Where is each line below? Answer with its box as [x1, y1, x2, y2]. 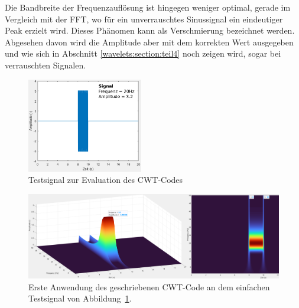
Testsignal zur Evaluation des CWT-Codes [28, 173, 183, 186]
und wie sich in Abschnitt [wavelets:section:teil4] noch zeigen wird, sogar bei [5, 47, 281, 60]
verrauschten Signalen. [5, 58, 86, 71]
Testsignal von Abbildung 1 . [28, 292, 132, 304]
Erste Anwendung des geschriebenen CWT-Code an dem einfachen [28, 280, 270, 293]
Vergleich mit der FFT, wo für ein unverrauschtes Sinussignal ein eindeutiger [5, 12, 283, 25]
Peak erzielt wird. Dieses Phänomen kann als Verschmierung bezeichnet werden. [5, 24, 295, 37]
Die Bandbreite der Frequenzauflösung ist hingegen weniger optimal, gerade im [5, 1, 291, 13]
